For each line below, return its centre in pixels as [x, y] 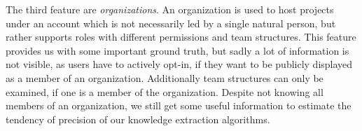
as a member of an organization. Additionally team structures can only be [165, 77]
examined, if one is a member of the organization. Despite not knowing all [165, 91]
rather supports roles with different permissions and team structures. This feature [181, 37]
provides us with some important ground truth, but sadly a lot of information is [177, 50]
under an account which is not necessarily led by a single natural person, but [171, 23]
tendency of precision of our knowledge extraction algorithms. [138, 119]
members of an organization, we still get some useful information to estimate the [179, 105]
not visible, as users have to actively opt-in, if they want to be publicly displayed [179, 64]
